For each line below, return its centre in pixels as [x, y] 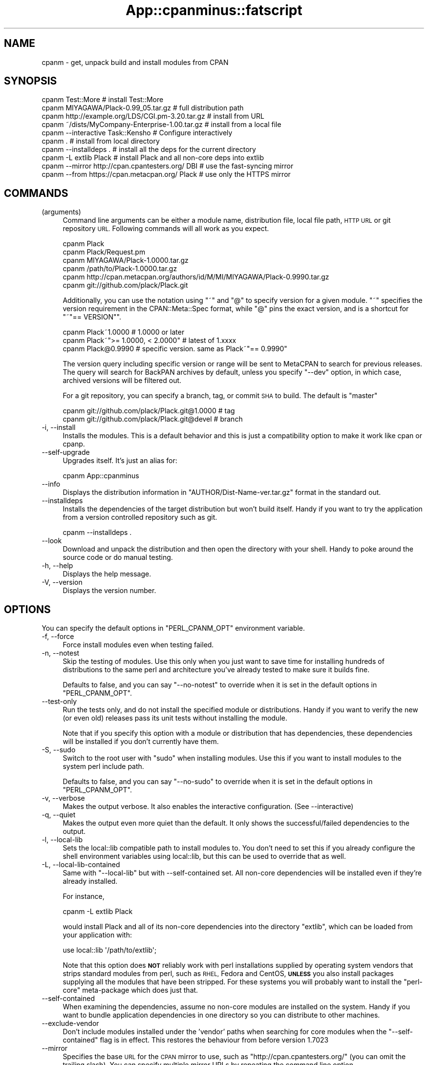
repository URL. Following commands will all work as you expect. [166, 229]
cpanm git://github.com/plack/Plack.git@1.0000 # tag [149, 411]
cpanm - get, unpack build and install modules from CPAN [135, 62]
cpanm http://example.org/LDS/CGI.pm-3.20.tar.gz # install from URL [153, 116]
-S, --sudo [59, 750]
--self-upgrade [66, 452]
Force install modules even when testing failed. [138, 645]
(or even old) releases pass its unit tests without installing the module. [175, 718]
